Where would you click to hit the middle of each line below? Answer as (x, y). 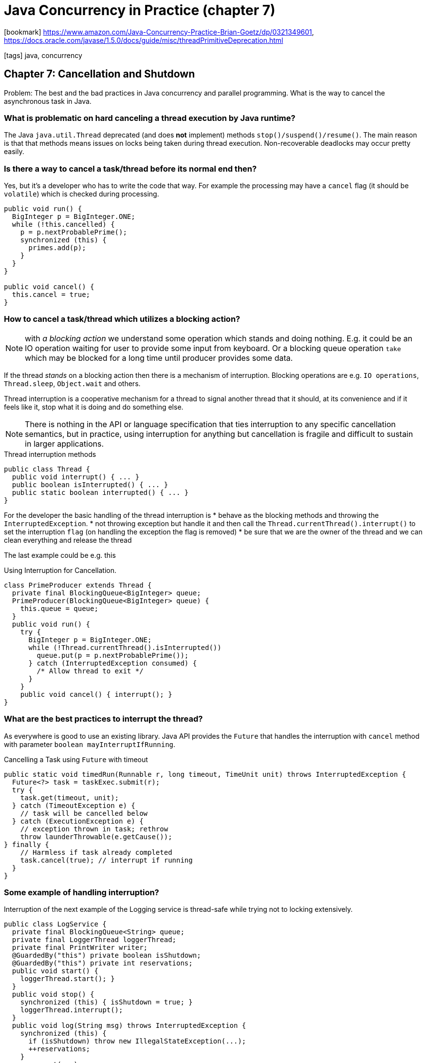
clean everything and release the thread (68, 540)
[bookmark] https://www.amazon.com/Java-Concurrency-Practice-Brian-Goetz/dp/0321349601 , (159, 32)
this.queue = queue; (59, 608)
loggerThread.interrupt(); (72, 1010)
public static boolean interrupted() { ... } (100, 492)
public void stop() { (53, 994)
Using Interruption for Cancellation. (60, 570)
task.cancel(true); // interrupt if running (106, 860)
